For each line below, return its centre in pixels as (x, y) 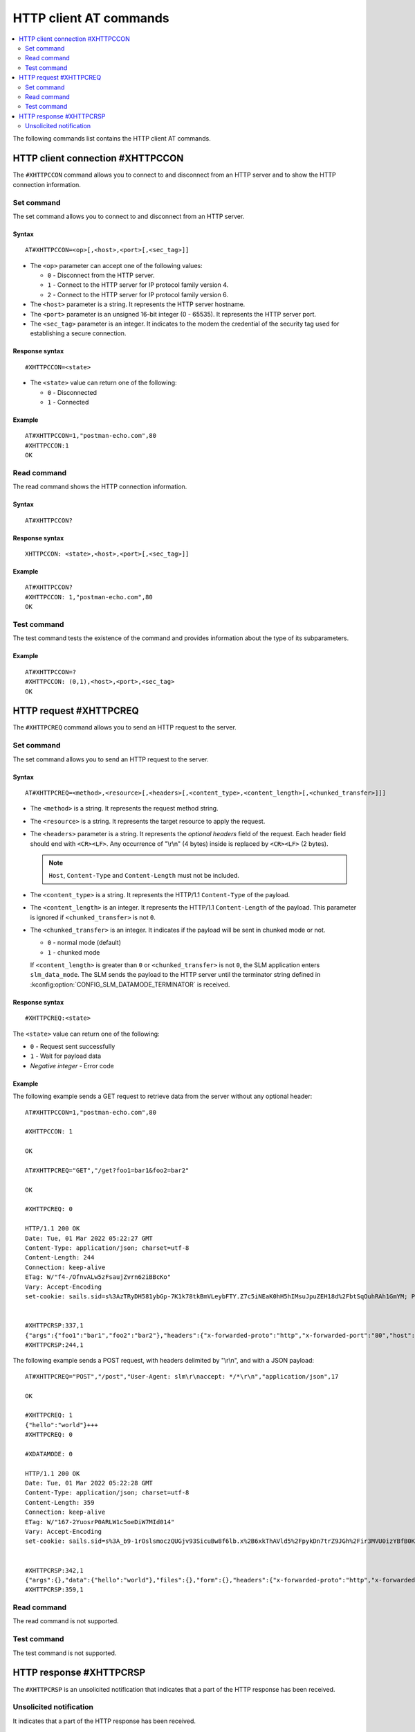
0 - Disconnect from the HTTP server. (101, 275)
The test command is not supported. (65, 1653)
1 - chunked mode (74, 952)
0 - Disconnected (72, 392)
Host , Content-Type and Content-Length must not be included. (144, 876)
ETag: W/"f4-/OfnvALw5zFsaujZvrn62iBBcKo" (98, 1277)
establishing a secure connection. (78, 333)
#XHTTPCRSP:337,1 (54, 1326)
